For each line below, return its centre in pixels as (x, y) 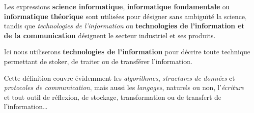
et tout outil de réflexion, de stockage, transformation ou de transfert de (113, 97)
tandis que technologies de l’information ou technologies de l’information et (124, 26)
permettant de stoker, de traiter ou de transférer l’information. (98, 61)
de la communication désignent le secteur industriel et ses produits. (110, 35)
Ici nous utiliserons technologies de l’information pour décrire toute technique (127, 52)
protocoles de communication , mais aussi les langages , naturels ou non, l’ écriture (124, 87)
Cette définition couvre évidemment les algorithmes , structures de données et (120, 78)
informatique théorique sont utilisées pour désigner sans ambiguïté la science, (126, 16)
